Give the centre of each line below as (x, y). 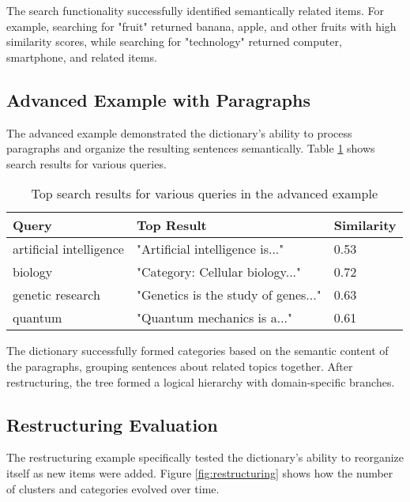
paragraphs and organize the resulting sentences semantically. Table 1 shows (191, 148)
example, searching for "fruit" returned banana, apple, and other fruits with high (201, 26)
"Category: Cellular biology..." (219, 272)
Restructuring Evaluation (112, 424)
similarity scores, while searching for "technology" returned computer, (174, 42)
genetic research (56, 295)
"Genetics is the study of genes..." (229, 295)
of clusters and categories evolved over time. (113, 488)
